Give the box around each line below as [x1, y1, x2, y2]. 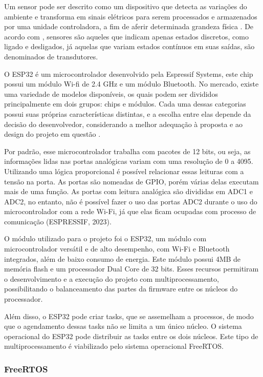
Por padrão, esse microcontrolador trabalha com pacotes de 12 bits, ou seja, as [4, 145, 251, 156]
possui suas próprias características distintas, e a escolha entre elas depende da [4, 108, 251, 119]
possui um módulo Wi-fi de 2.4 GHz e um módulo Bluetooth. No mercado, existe [4, 78, 259, 89]
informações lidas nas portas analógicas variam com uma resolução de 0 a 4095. [4, 156, 253, 166]
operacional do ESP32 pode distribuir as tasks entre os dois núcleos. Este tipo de [4, 330, 258, 341]
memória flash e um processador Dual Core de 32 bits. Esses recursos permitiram [4, 263, 259, 274]
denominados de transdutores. [4, 51, 98, 61]
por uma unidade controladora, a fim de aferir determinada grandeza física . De [4, 21, 254, 32]
